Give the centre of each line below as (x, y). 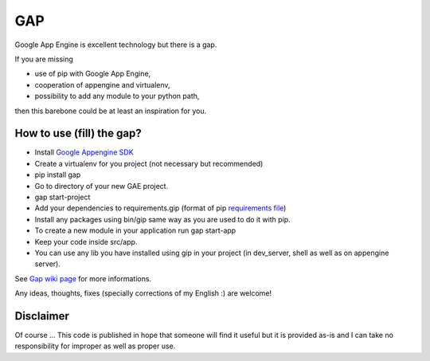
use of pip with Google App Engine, (93, 74)
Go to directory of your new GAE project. (102, 186)
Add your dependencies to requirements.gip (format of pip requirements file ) (160, 208)
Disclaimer (42, 316)
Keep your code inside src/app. (86, 241)
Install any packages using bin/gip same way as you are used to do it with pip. (162, 219)
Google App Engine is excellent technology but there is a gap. (116, 45)
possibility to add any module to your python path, (117, 96)
